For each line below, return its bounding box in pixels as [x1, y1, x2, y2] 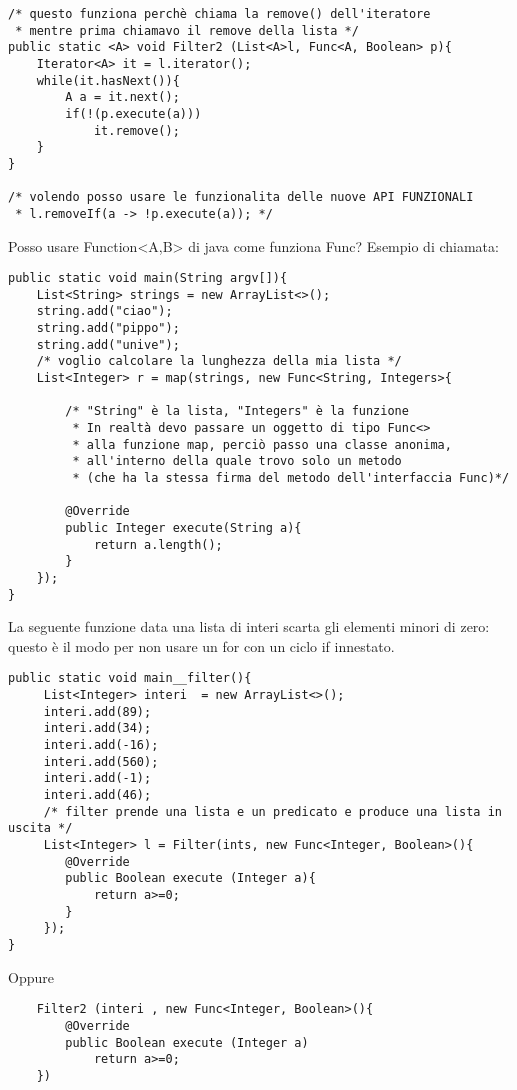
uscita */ [8, 821, 73, 836]
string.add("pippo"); [36, 321, 180, 336]
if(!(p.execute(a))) [65, 106, 202, 121]
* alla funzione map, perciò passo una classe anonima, [72, 437, 452, 452]
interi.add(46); [43, 788, 152, 803]
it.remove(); [93, 123, 180, 138]
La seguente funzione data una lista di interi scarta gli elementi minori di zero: [8, 616, 490, 637]
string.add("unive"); [36, 337, 180, 352]
